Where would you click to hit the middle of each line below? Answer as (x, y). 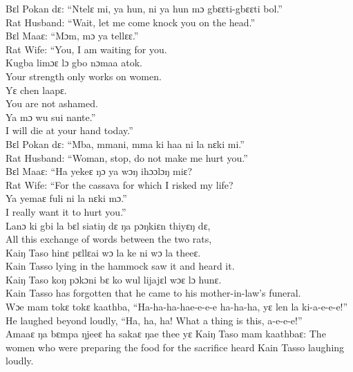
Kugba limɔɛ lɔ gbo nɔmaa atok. (74, 63)
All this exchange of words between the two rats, (109, 239)
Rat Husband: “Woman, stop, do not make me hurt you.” (127, 157)
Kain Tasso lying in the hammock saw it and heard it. (120, 266)
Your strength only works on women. (84, 76)
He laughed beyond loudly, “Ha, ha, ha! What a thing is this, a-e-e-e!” (154, 320)
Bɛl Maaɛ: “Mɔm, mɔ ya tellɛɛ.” (72, 36)
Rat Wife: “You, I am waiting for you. (86, 49)
